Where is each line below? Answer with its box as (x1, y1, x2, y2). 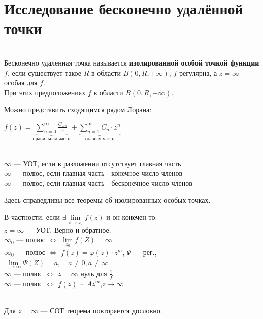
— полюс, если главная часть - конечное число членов (13, 168, 183, 178)
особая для (4, 77, 38, 88)
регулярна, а (179, 67, 217, 78)
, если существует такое (7, 67, 81, 78)
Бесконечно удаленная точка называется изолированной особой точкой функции (4, 57, 259, 68)
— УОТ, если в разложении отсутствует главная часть (13, 157, 181, 168)
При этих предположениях (4, 87, 86, 98)
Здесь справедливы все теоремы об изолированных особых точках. (4, 195, 211, 205)
